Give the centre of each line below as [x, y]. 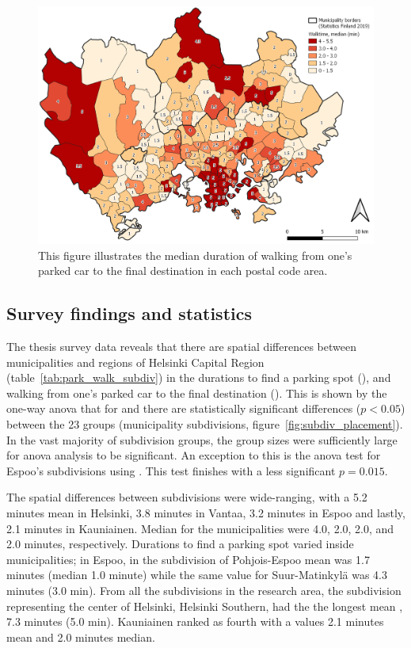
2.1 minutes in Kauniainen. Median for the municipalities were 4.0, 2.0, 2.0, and [200, 528]
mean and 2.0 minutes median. [81, 637]
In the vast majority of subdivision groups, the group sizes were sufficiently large [202, 439]
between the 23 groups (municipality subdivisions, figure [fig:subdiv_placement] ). [205, 424]
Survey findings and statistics [129, 313]
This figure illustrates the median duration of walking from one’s [195, 255]
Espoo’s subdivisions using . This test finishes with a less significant [171, 470]
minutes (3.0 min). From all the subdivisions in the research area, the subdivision [204, 590]
